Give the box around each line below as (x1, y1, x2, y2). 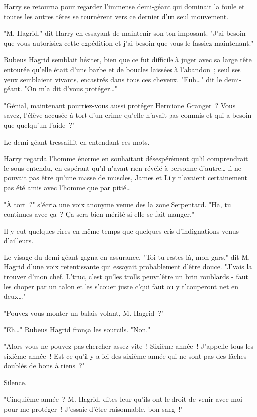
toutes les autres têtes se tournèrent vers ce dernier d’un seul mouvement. (4, 11, 229, 21)
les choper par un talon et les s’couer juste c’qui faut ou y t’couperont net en (4, 281, 239, 291)
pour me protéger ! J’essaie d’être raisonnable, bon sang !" (4, 404, 183, 414)
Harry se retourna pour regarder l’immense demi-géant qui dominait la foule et (4, 1, 245, 11)
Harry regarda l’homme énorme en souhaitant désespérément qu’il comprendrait (4, 153, 248, 164)
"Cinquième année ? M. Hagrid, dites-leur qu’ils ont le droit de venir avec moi (4, 394, 242, 404)
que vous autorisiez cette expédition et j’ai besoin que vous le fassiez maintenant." (4, 37, 254, 48)
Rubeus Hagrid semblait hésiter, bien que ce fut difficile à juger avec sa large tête (4, 54, 252, 65)
